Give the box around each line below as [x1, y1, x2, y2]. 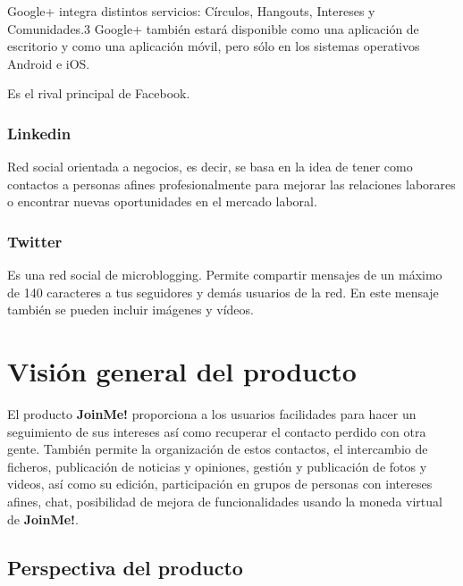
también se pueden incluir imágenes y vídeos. [7, 300, 254, 319]
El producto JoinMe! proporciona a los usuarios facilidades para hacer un [7, 405, 417, 423]
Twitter [7, 230, 63, 252]
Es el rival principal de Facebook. [7, 84, 190, 103]
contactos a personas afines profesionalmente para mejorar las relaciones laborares [7, 174, 456, 193]
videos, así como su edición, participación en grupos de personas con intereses [7, 474, 433, 493]
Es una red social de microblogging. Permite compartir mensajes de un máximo [7, 265, 442, 284]
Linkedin [7, 121, 72, 144]
